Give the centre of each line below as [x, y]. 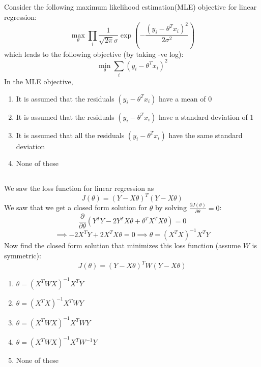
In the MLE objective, [39, 81]
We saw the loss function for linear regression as [79, 188]
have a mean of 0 [185, 98]
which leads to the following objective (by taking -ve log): [94, 54]
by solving [171, 207]
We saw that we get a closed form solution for [76, 207]
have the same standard [206, 135]
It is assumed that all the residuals [70, 135]
